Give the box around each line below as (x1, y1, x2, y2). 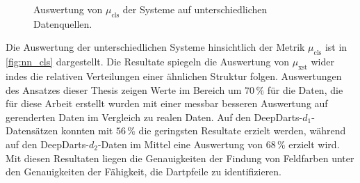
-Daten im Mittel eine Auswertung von (97, 136, 263, 151)
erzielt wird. (288, 136, 340, 151)
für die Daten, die (267, 82, 343, 97)
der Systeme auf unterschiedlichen (122, 2, 268, 16)
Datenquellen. (33, 16, 92, 31)
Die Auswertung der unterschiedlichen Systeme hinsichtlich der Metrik (6, 40, 305, 54)
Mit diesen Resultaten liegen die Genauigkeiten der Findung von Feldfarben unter (6, 150, 354, 165)
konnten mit (60, 123, 113, 138)
